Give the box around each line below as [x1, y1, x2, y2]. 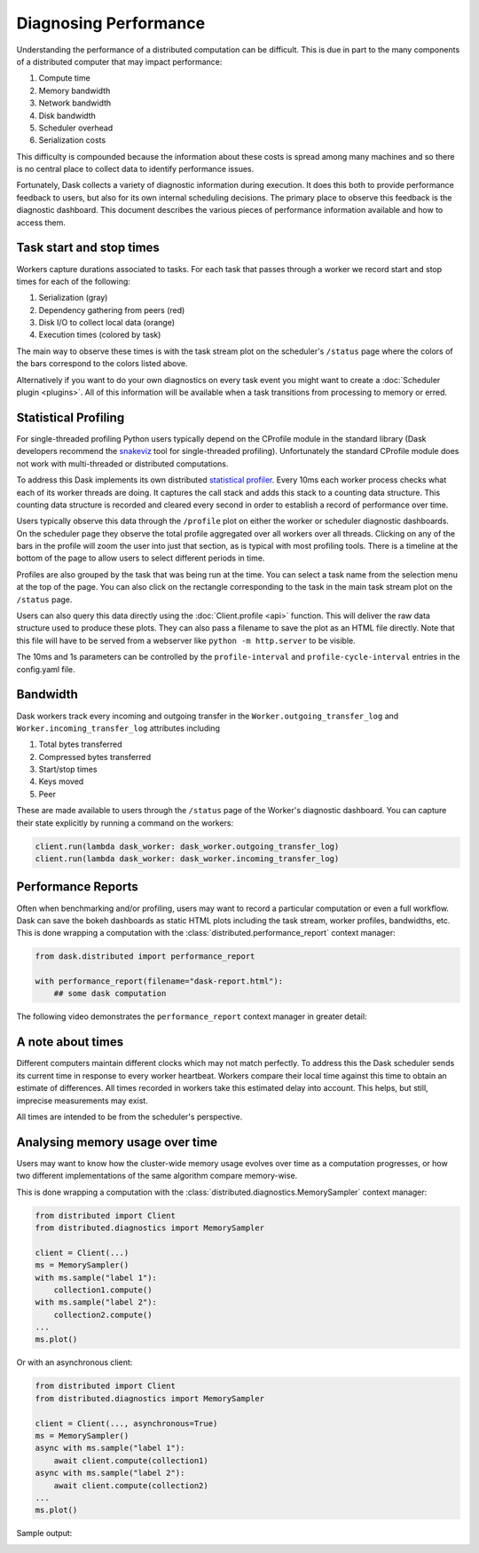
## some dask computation [53, 989, 167, 999]
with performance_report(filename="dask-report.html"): [35, 977, 284, 986]
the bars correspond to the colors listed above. [16, 358, 188, 369]
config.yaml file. [16, 663, 75, 674]
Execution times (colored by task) [38, 329, 161, 341]
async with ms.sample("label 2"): [35, 1468, 185, 1478]
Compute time [38, 73, 90, 83]
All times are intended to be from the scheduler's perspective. [16, 1111, 243, 1122]
